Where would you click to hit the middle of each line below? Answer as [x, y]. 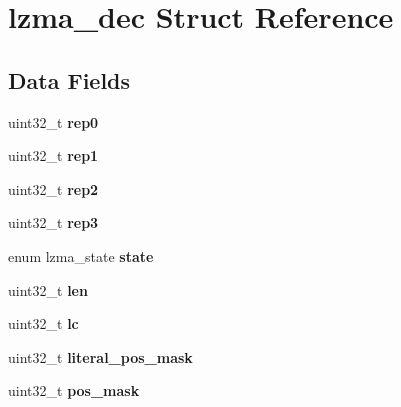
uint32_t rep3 [53, 222]
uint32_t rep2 [53, 188]
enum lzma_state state [81, 255]
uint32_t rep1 [53, 155]
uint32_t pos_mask [74, 390]
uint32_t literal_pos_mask [100, 356]
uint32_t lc [43, 323]
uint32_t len [48, 289]
